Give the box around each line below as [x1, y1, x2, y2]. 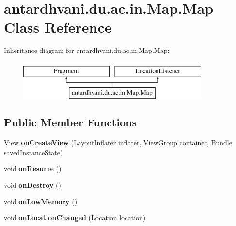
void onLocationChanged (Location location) [4, 212, 146, 223]
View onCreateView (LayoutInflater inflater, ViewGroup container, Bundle [4, 138, 232, 148]
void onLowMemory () [4, 196, 78, 206]
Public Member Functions [4, 115, 137, 130]
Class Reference [4, 17, 112, 37]
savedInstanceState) [4, 147, 63, 157]
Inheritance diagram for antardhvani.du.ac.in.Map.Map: [4, 45, 170, 55]
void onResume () [4, 163, 62, 174]
